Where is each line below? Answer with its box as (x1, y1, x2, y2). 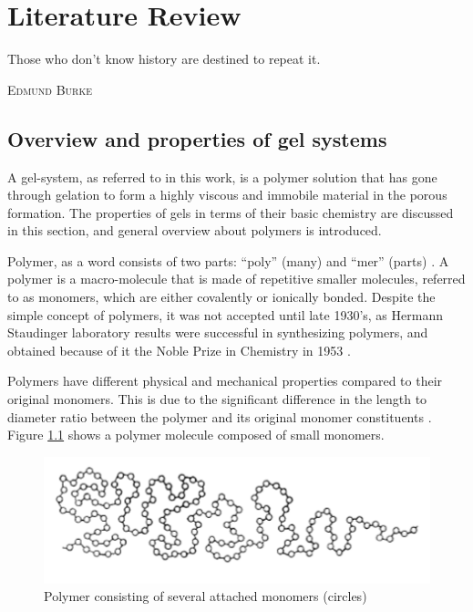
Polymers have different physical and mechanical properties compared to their (7, 371, 443, 390)
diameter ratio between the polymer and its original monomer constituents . (7, 407, 432, 426)
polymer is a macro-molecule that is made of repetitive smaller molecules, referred (7, 269, 466, 288)
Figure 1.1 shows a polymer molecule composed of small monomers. (7, 425, 385, 444)
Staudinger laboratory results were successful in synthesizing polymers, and (7, 323, 428, 342)
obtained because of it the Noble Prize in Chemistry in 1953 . (7, 340, 351, 359)
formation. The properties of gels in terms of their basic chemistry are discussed (7, 202, 454, 222)
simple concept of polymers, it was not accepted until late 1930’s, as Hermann (7, 305, 443, 324)
